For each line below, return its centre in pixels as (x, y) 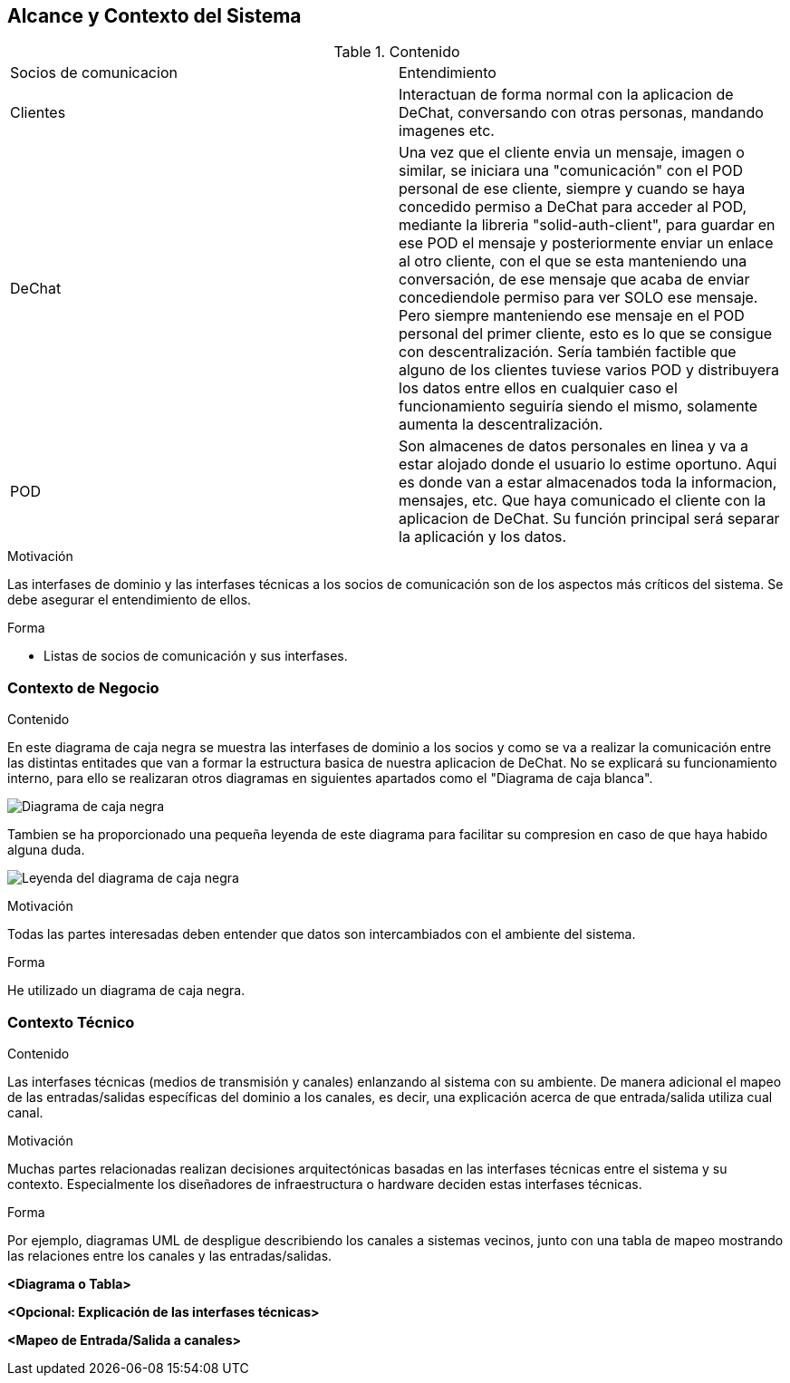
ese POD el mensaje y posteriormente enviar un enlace (586, 243)
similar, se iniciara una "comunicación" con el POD (571, 171)
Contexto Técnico (71, 1022)
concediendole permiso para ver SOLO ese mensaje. (578, 298)
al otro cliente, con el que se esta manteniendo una (573, 261)
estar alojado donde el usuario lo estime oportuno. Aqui (588, 464)
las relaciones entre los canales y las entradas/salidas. (170, 1255)
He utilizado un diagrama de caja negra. (126, 991)
